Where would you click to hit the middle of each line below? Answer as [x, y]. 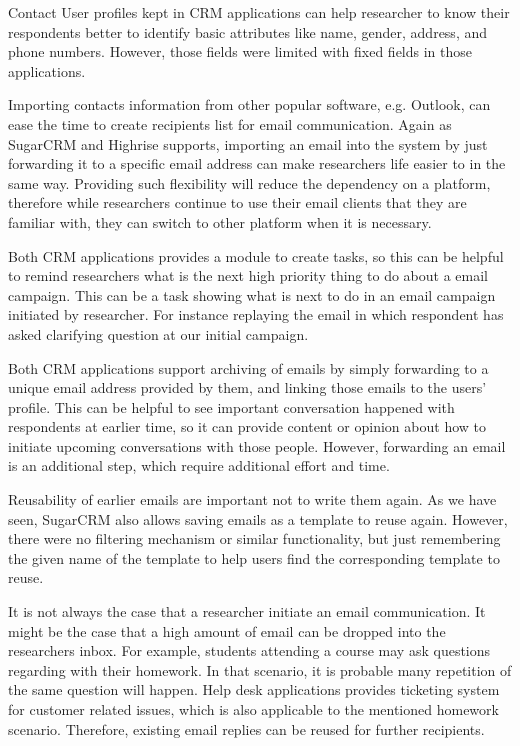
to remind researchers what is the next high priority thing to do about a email [248, 275]
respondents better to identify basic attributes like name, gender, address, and [248, 31]
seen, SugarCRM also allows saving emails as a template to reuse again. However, [258, 518]
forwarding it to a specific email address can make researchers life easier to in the [257, 163]
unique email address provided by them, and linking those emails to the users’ [247, 387]
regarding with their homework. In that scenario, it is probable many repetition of [260, 669]
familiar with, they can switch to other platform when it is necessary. [220, 221]
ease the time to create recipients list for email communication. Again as [230, 123]
